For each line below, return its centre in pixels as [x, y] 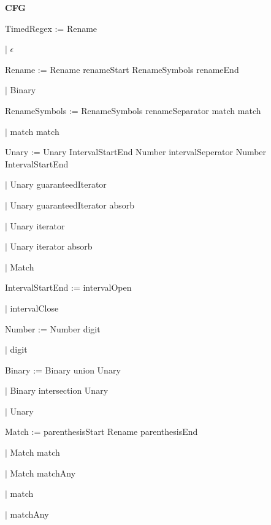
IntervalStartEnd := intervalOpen [68, 287]
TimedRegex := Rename [51, 28]
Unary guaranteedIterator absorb [72, 205]
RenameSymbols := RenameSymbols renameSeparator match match [133, 110]
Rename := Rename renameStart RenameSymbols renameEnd [122, 69]
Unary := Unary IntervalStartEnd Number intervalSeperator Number [136, 152]
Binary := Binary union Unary [63, 370]
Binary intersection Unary [59, 390]
